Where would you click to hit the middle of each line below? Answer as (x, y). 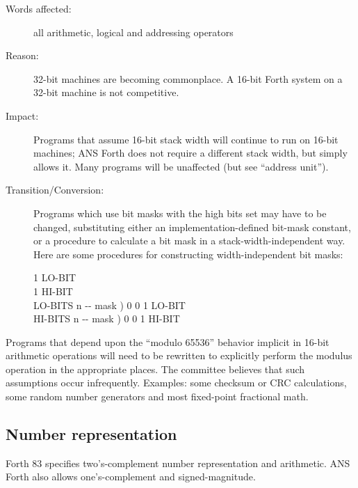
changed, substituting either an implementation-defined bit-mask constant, (192, 227)
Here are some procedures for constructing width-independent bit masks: (188, 254)
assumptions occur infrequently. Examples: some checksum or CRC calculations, (176, 383)
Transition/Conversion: (55, 190)
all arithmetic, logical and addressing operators (133, 32)
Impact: (22, 115)
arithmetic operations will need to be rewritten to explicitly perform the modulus (179, 355)
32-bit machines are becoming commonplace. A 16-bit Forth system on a (188, 78)
